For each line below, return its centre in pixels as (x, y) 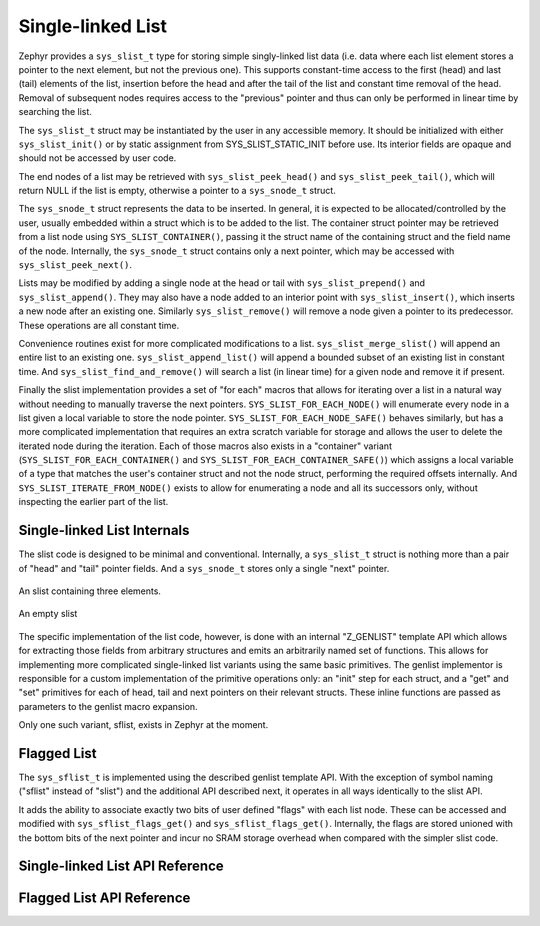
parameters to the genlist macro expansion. (108, 706)
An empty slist (48, 614)
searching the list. (55, 112)
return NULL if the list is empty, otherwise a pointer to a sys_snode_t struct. (177, 191)
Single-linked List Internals (104, 530)
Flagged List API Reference (104, 898)
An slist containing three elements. (90, 591)
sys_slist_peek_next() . (75, 265)
